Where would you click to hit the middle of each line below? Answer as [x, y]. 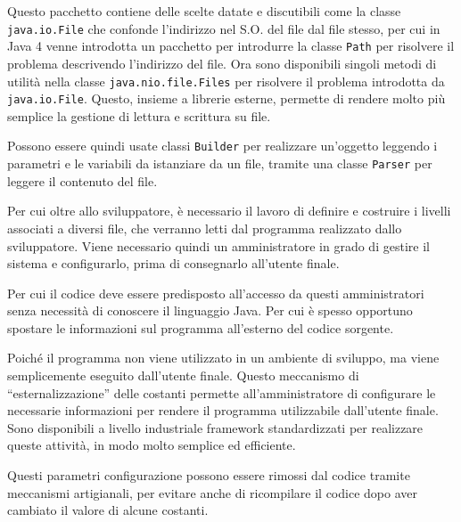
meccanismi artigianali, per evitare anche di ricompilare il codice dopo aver [212, 492]
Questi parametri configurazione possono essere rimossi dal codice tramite [209, 475]
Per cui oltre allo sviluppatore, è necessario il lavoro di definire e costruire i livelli [229, 211]
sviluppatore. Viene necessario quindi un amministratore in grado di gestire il [218, 245]
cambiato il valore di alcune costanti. [108, 510]
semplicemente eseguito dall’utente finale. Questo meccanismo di [183, 375]
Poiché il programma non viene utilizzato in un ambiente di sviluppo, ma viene [223, 358]
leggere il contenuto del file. [82, 180]
